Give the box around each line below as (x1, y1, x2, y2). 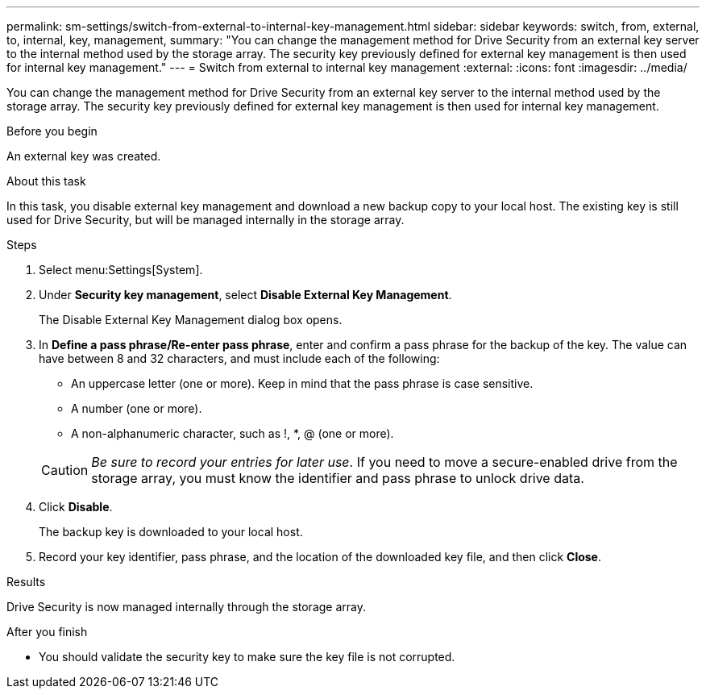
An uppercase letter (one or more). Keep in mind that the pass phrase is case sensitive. (71, 377, 534, 390)
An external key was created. (6, 149, 161, 163)
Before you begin (6, 124, 98, 138)
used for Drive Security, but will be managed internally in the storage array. (6, 213, 405, 227)
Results (6, 575, 46, 589)
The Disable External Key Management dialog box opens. (39, 313, 343, 327)
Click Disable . (39, 500, 113, 514)
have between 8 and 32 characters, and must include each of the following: (39, 352, 440, 365)
